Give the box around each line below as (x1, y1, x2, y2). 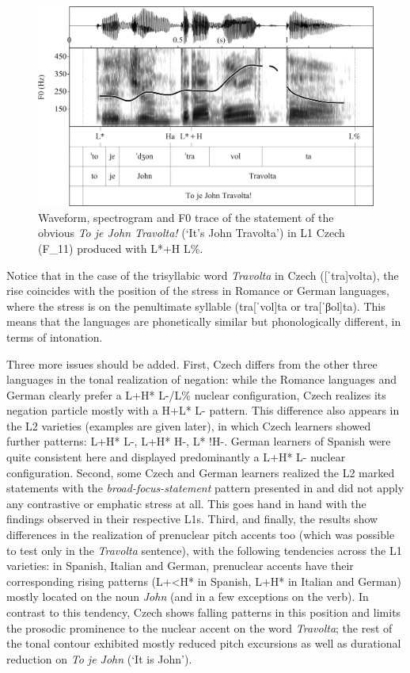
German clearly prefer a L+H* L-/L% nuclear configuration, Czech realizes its (6, 386, 386, 403)
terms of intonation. (6, 328, 103, 345)
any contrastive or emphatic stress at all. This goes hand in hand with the (6, 495, 366, 511)
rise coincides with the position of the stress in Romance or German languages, (6, 282, 389, 299)
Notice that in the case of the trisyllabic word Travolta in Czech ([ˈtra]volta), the (6, 266, 399, 283)
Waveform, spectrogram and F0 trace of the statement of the (38, 208, 334, 225)
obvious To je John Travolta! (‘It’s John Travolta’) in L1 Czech (38, 224, 345, 241)
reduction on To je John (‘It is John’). (6, 650, 192, 667)
